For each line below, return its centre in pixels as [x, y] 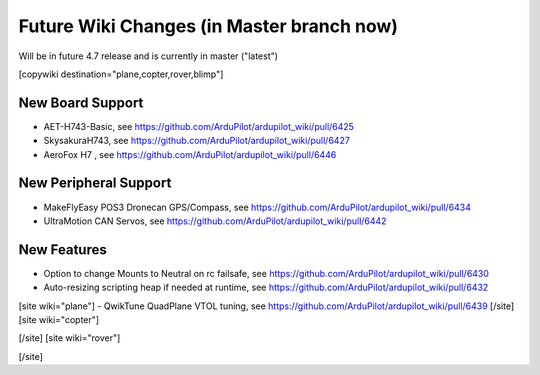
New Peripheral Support [95, 183]
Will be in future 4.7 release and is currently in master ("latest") [148, 56]
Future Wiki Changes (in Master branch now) [208, 26]
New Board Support [81, 102]
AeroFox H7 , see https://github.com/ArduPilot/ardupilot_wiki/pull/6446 [190, 154]
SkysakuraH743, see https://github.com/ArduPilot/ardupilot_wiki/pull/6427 [196, 141]
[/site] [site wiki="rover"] [69, 338]
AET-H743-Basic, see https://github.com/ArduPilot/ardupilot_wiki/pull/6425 [199, 126]
